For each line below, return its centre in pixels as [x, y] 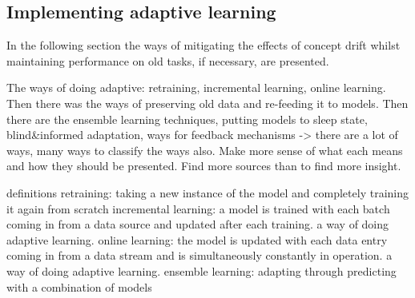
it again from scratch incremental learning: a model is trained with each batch [198, 208]
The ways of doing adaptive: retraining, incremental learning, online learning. [196, 87]
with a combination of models [79, 286]
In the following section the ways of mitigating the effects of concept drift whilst [203, 45]
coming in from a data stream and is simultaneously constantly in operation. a [199, 255]
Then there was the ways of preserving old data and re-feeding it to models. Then [207, 103]
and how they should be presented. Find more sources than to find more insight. [204, 166]
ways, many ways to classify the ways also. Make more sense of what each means [205, 150]
